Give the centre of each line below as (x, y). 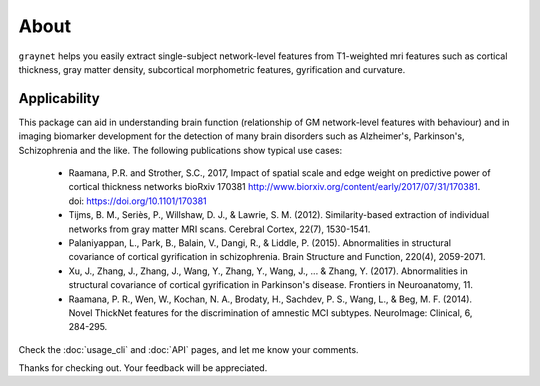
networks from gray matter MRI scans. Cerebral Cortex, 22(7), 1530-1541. (219, 229)
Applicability (59, 98)
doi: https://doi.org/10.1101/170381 (137, 201)
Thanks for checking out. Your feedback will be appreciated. (143, 368)
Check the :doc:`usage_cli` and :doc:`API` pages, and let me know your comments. (188, 349)
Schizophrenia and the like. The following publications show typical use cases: (180, 150)
